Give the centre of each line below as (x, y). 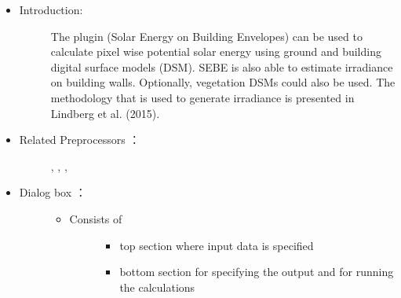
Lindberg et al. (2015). (105, 113)
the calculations (157, 287)
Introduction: (51, 9)
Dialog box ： (53, 192)
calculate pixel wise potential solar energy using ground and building (216, 52)
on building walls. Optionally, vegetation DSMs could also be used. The (223, 82)
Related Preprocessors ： (80, 140)
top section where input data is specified (217, 245)
